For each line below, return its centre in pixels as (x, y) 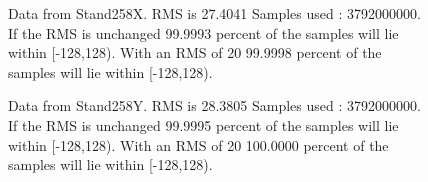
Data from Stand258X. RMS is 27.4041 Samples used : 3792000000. (214, 13)
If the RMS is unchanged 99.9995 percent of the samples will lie (203, 124)
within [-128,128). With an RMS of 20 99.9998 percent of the (195, 52)
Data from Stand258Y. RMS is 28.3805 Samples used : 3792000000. (214, 105)
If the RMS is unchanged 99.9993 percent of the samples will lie (203, 32)
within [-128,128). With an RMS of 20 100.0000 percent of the (198, 144)
